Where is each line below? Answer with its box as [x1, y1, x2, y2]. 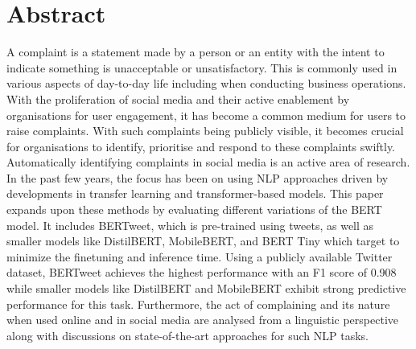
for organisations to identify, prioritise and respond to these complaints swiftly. [6, 138, 396, 154]
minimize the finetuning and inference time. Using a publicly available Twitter [6, 248, 393, 265]
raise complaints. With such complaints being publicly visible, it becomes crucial [6, 122, 404, 139]
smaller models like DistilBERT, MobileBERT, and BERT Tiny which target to [6, 232, 400, 249]
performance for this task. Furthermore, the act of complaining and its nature [6, 295, 390, 312]
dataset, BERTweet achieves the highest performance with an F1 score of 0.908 [6, 264, 397, 281]
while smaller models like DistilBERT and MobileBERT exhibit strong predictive [6, 280, 406, 297]
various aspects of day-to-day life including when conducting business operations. [6, 75, 406, 92]
